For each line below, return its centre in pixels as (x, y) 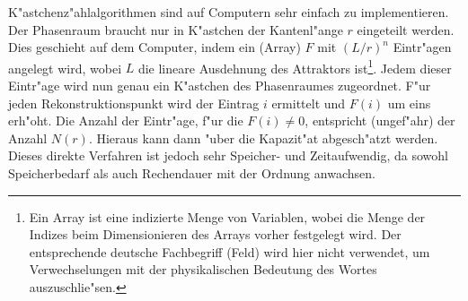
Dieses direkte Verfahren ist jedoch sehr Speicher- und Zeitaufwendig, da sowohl (228, 155)
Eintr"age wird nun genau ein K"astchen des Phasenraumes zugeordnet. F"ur (220, 86)
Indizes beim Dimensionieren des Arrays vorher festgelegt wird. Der (215, 234)
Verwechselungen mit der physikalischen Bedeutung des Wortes (203, 269)
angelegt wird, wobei (65, 68)
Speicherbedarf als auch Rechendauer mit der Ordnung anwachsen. (192, 173)
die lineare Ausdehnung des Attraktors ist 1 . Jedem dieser (295, 66)
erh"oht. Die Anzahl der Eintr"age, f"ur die (126, 120)
